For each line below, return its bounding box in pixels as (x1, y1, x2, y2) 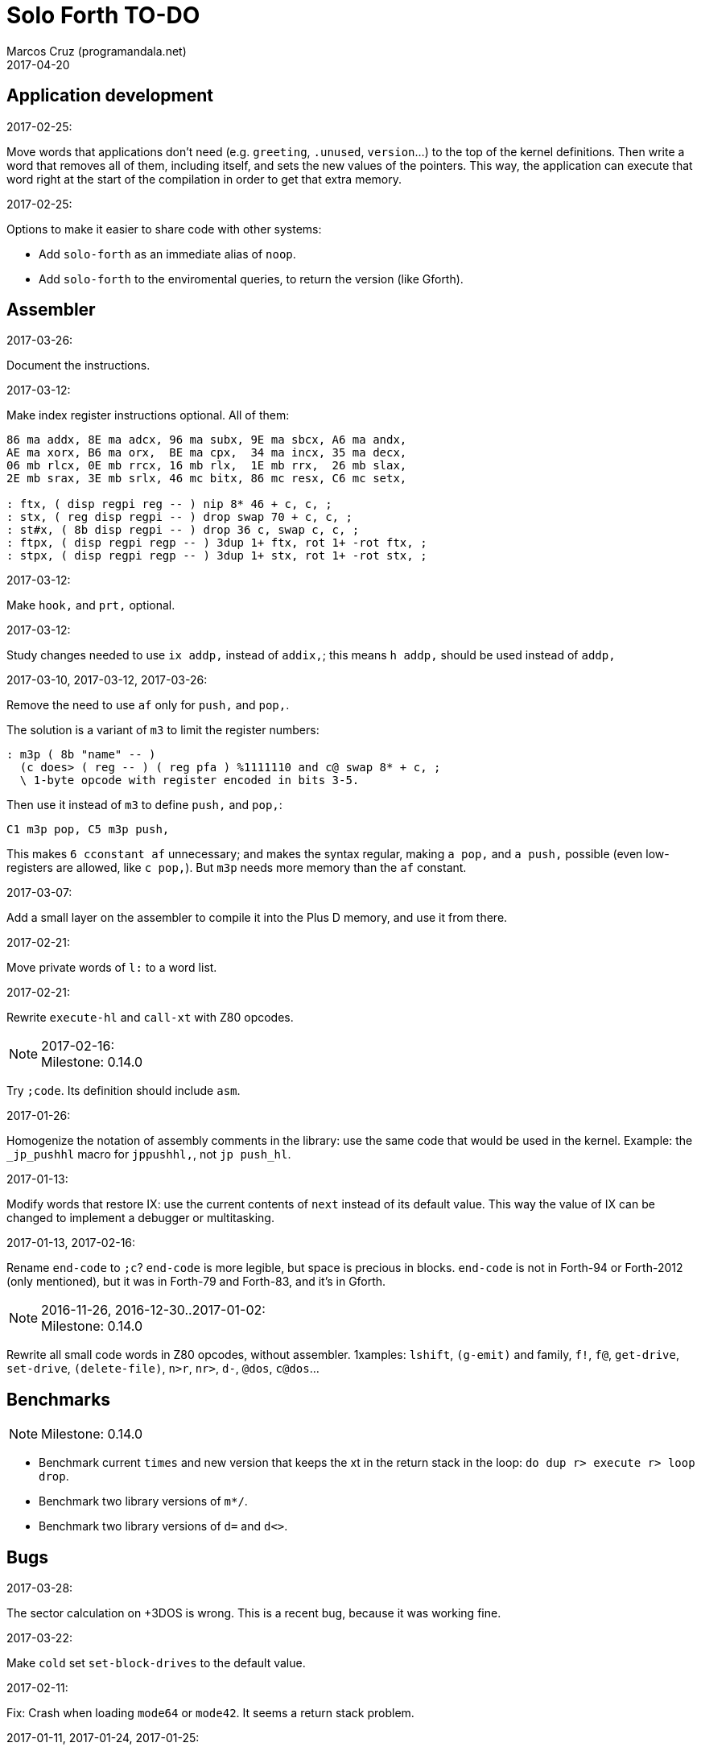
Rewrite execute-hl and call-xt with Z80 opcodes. (6, 1010, 294, 1025)
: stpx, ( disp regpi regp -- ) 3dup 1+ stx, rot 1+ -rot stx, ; (6, 549, 427, 563)
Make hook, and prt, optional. (6, 598, 175, 613)
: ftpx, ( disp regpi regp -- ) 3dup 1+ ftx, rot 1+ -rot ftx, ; (6, 536, 427, 550)
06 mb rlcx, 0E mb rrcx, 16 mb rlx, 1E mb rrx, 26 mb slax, (6, 459, 407, 473)
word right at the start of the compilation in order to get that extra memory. (6, 171, 402, 186)
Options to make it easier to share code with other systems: (6, 221, 322, 236)
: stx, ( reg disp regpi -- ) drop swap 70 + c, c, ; (6, 510, 353, 524)
